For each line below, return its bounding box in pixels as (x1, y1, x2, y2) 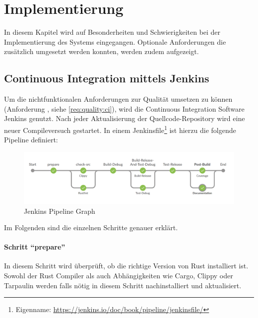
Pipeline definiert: (4, 134, 58, 145)
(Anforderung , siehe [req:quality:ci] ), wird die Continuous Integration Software (4, 103, 245, 114)
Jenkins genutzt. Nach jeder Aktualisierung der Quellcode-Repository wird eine (4, 113, 245, 124)
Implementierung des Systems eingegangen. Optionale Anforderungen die (4, 36, 226, 47)
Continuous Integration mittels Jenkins (4, 70, 209, 86)
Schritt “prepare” (4, 242, 65, 252)
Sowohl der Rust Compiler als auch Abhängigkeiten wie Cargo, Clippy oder (4, 270, 233, 281)
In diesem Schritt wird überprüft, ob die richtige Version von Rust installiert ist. (4, 260, 249, 271)
